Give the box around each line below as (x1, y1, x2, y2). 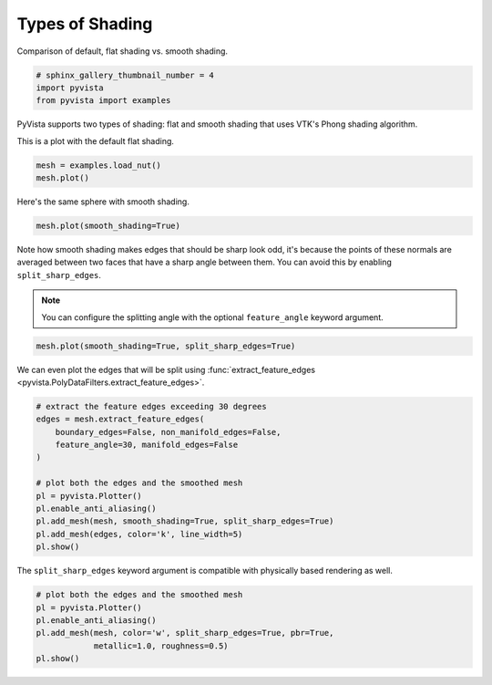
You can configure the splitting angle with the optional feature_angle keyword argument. (41, 311, 384, 323)
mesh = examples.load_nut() (36, 160, 161, 171)
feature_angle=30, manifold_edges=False (55, 440, 239, 451)
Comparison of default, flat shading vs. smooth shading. (16, 46, 228, 57)
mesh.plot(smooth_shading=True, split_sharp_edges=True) (36, 340, 296, 351)
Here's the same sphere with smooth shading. (16, 196, 190, 207)
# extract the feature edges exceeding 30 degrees (36, 401, 268, 411)
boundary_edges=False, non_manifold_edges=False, (55, 427, 282, 437)
